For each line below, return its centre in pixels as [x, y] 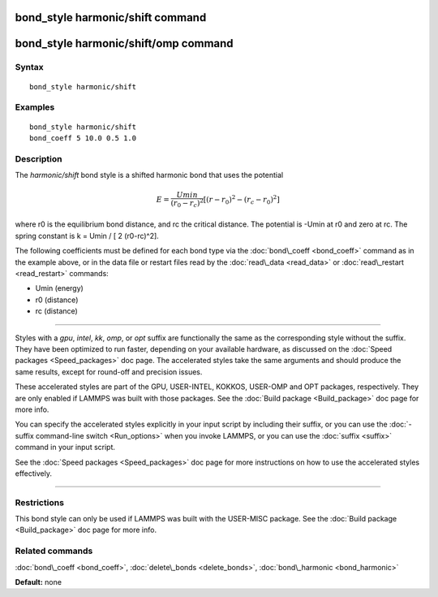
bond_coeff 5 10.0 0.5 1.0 [83, 138]
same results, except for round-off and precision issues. [109, 372]
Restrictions [40, 502]
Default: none [39, 582]
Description [39, 158]
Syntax [29, 67]
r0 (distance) [57, 300]
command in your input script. [65, 448]
